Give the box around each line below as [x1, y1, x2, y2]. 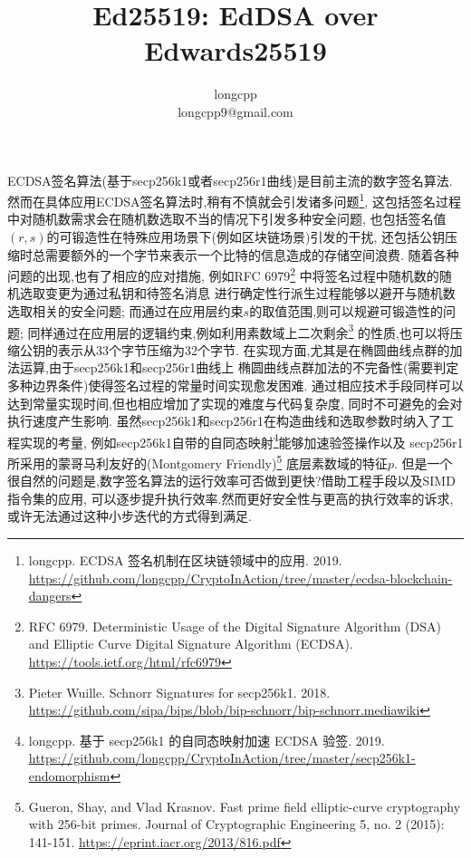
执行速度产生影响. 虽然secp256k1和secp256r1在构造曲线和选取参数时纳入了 [7, 411, 441, 430]
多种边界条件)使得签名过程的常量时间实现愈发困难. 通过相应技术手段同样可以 [7, 376, 464, 394]
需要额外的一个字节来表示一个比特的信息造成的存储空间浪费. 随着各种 [44, 245, 459, 264]
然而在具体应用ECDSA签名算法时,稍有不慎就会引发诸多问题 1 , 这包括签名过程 [7, 189, 461, 210]
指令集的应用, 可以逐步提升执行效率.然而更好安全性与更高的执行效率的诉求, [7, 488, 454, 507]
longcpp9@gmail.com [178, 101, 293, 121]
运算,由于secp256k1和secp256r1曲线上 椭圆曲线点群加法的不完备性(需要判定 [19, 358, 459, 377]
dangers [28, 586, 72, 605]
